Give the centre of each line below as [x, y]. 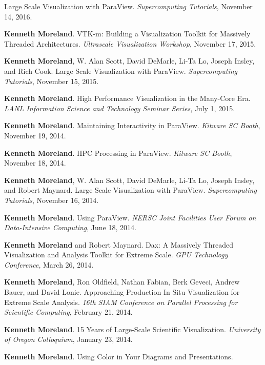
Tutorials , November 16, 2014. [52, 200]
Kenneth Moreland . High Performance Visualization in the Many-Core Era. [127, 98]
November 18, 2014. [35, 163]
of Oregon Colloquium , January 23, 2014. [68, 339]
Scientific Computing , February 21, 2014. [68, 312]
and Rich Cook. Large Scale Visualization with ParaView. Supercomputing [121, 70]
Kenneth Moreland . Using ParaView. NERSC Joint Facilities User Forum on [130, 217]
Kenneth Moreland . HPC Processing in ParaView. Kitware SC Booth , [118, 153]
